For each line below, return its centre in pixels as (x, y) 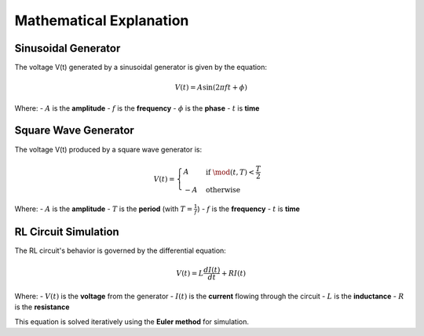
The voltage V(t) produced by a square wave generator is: (108, 149)
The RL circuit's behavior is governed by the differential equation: (121, 250)
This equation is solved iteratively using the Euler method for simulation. (132, 321)
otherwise (223, 190)
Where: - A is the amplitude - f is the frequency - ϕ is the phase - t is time (137, 108)
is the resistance (42, 307)
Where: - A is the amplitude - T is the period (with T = (104, 209)
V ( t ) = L (190, 273)
